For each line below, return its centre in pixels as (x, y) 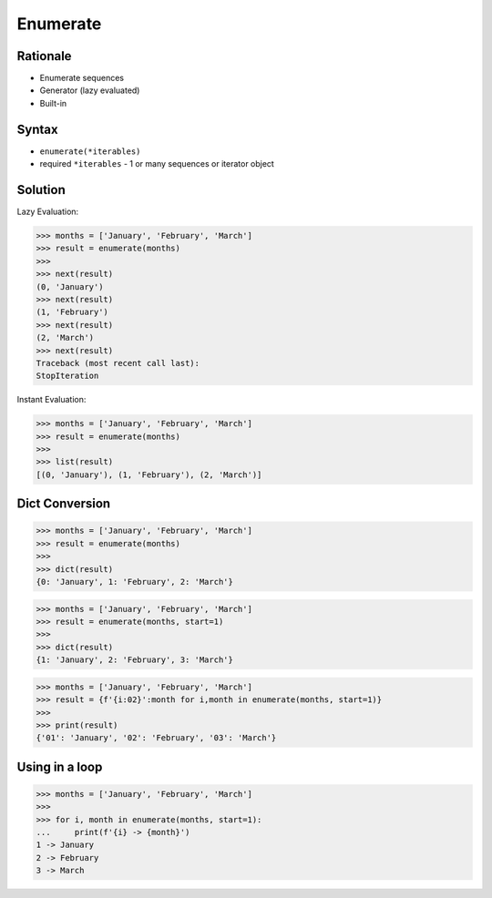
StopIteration (67, 376)
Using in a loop (60, 766)
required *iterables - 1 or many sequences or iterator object (157, 164)
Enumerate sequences (82, 78)
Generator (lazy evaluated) (90, 90)
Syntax (37, 129)
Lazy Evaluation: (48, 212)
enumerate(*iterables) (90, 151)
